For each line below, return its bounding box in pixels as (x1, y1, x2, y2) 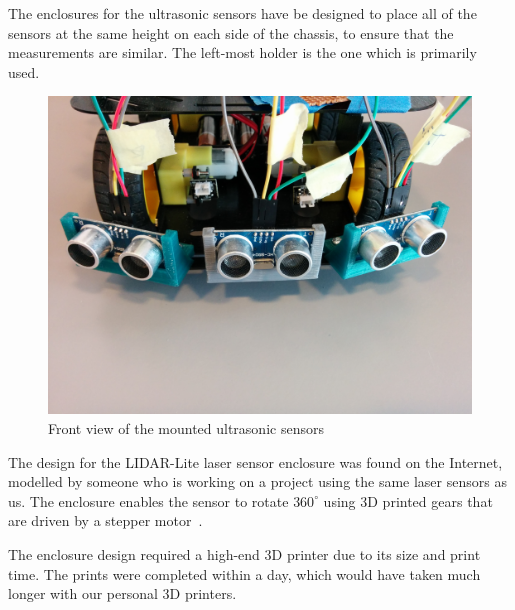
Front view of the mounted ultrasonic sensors (48, 417, 324, 438)
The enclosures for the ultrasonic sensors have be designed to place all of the (8, 3, 477, 23)
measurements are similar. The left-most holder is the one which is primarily (8, 42, 477, 63)
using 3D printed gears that (323, 490, 493, 511)
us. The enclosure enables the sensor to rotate (8, 490, 289, 511)
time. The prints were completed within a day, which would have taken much (8, 563, 481, 584)
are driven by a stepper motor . (8, 510, 203, 531)
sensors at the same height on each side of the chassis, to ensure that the (8, 22, 454, 43)
